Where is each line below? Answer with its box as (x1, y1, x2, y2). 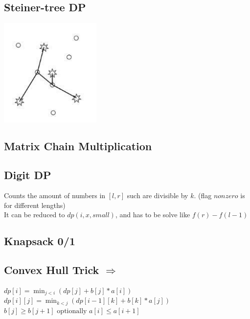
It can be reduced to (4, 209, 65, 220)
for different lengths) (4, 200, 66, 210)
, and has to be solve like (115, 209, 190, 220)
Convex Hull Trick (4, 262, 99, 277)
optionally (57, 307, 87, 315)
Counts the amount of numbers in (4, 190, 106, 200)
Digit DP (4, 167, 51, 182)
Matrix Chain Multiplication (4, 138, 152, 154)
